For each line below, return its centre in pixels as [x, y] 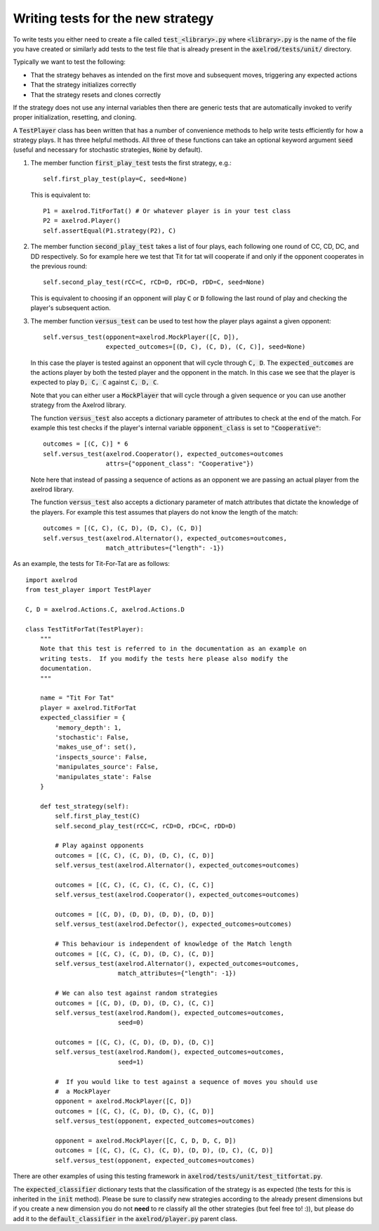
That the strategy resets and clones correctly [96, 94]
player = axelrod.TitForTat [88, 708]
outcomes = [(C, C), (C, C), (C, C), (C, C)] [134, 885]
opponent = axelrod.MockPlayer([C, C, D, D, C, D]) [146, 1141]
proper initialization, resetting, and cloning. [75, 117]
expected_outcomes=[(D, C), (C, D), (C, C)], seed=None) [206, 347]
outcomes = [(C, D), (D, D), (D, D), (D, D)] [134, 915]
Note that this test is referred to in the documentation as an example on [173, 649]
